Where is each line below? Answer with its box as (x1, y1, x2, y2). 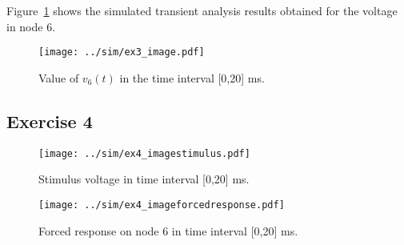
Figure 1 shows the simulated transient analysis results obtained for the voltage (6, 2, 398, 18)
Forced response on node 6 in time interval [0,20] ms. (38, 222, 298, 239)
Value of (38, 69, 79, 86)
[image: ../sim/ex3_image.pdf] (38, 46, 205, 58)
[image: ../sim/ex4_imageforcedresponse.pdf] (38, 199, 285, 211)
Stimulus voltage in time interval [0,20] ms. (38, 171, 250, 187)
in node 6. (6, 18, 56, 34)
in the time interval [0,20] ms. (119, 69, 265, 86)
